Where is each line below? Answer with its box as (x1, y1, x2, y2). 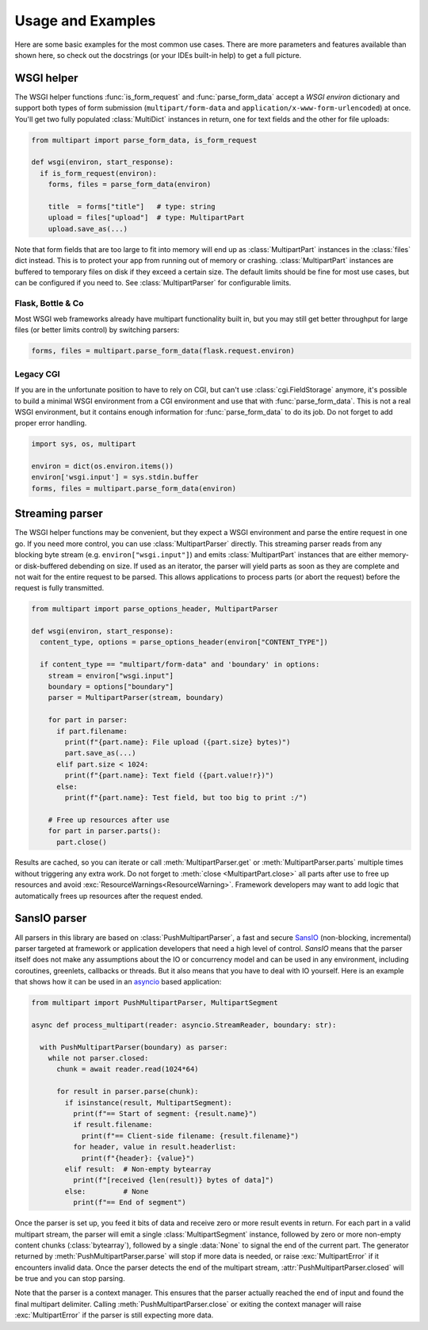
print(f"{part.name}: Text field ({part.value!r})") (64, 771, 274, 780)
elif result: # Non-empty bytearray (64, 1164, 212, 1173)
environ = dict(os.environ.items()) (31, 462, 174, 471)
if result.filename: (72, 1120, 154, 1129)
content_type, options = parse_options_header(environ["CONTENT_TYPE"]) (40, 638, 329, 647)
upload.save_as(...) (48, 224, 128, 233)
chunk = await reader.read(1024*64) (56, 1064, 199, 1074)
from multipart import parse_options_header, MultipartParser (31, 605, 278, 613)
